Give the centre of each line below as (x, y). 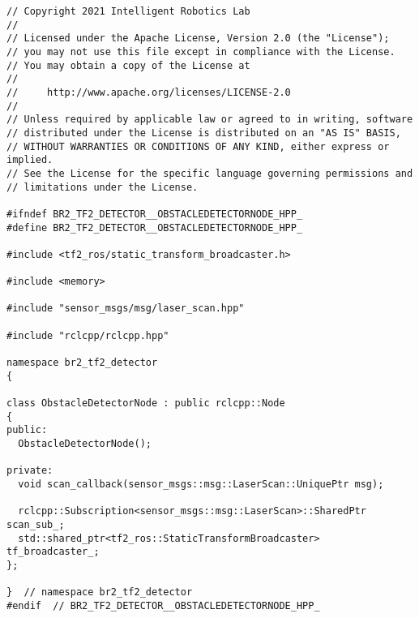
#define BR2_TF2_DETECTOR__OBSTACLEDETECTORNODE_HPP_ (155, 227)
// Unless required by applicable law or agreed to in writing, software (210, 120)
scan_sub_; (36, 524)
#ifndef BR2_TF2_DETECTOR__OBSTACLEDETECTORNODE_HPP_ (155, 214)
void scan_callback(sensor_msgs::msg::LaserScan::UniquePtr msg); (201, 484)
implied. (30, 160)
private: (30, 471)
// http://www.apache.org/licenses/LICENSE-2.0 (149, 92)
